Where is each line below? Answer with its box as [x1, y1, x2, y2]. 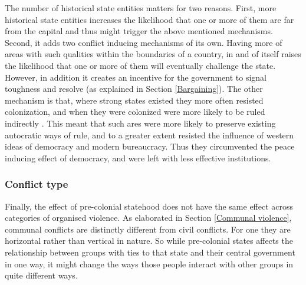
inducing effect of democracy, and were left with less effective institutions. [5, 151, 271, 164]
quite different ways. [5, 269, 78, 281]
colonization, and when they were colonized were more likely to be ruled [5, 105, 265, 118]
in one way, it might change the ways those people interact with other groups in [5, 257, 294, 270]
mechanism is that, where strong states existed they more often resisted [5, 94, 264, 106]
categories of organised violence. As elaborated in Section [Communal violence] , [5, 211, 292, 224]
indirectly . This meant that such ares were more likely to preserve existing [5, 117, 276, 129]
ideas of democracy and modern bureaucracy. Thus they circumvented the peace [5, 140, 295, 153]
